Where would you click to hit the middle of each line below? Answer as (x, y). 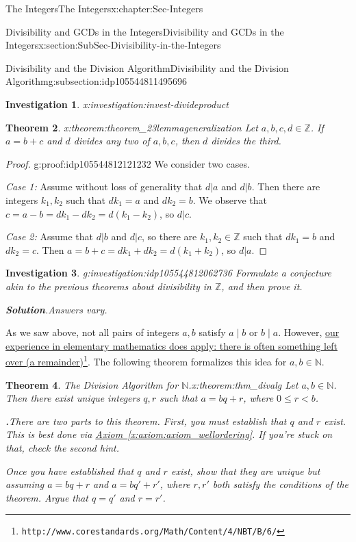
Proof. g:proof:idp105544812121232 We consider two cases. (128, 163)
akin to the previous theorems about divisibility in (109, 286)
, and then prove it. (262, 286)
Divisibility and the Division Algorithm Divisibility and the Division (147, 67)
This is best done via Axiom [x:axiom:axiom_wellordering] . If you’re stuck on (169, 434)
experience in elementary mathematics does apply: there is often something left (171, 345)
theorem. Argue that (47, 497)
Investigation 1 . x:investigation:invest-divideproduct (117, 104)
